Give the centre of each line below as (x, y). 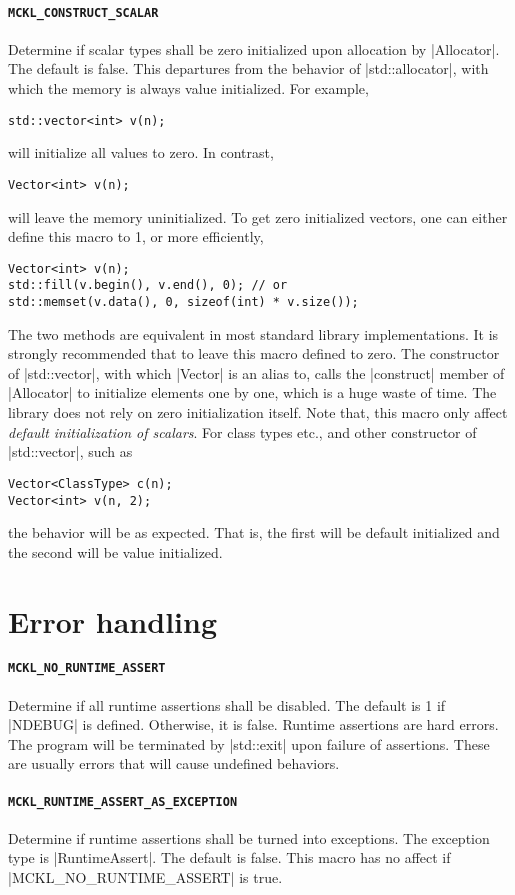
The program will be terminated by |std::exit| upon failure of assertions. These (249, 743)
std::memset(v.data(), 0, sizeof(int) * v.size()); (183, 302)
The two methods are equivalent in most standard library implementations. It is (253, 333)
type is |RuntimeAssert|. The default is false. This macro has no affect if (229, 857)
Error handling (112, 620)
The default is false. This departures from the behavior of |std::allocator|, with (248, 68)
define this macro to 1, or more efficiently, (136, 236)
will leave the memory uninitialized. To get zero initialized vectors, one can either (258, 216)
